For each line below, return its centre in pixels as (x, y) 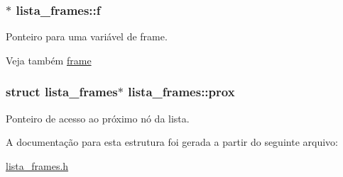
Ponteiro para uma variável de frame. (87, 36)
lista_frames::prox (181, 92)
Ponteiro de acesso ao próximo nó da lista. (98, 118)
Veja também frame (49, 60)
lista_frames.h (37, 165)
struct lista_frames (62, 92)
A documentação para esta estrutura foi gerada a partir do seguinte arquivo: (172, 142)
